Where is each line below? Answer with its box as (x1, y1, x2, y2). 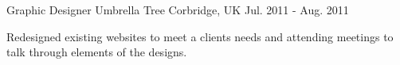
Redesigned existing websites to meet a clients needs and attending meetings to (6, 28, 394, 44)
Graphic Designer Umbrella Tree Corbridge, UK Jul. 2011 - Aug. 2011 (6, 2, 349, 17)
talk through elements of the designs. (6, 44, 187, 60)
